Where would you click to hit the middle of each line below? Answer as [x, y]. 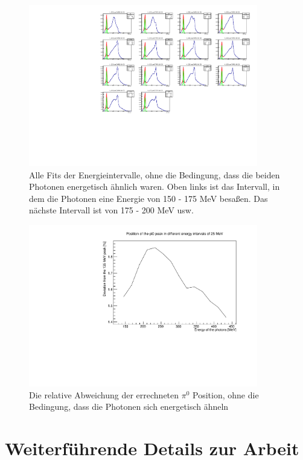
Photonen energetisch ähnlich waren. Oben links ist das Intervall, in [155, 186]
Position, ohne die [226, 394]
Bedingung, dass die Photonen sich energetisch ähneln [129, 407]
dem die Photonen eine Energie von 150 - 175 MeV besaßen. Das [148, 198]
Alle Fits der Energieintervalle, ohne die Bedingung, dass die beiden [155, 174]
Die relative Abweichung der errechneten [104, 394]
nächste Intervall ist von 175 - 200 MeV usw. [111, 210]
